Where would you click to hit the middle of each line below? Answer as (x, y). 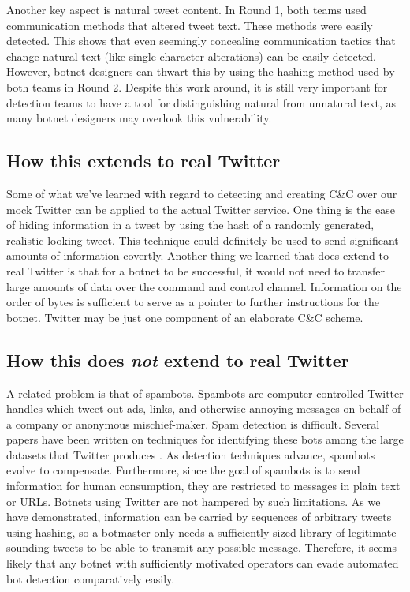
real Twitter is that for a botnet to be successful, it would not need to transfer (196, 270)
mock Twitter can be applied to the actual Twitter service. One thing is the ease (201, 209)
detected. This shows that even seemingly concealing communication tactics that (201, 41)
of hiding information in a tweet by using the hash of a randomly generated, (190, 225)
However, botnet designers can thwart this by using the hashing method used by (201, 71)
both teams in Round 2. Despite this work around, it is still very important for (197, 86)
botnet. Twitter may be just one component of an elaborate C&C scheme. (185, 317)
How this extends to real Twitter (143, 161)
